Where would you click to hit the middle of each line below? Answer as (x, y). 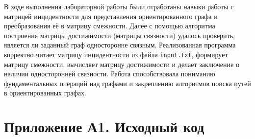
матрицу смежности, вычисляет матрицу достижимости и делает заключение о (122, 64)
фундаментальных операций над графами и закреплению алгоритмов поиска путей (127, 83)
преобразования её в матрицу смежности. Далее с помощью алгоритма (110, 26)
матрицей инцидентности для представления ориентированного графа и (111, 16)
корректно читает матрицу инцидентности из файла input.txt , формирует (116, 54)
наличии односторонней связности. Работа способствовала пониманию (110, 74)
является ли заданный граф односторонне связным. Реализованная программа (120, 45)
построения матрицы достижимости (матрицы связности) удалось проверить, (120, 35)
